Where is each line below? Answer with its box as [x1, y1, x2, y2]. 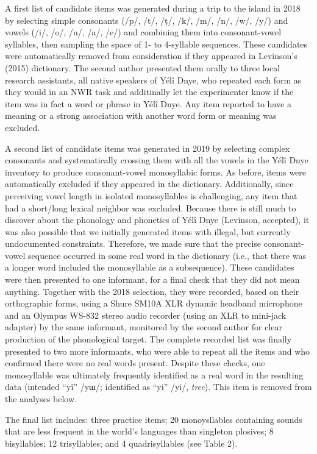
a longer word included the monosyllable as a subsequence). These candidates [5, 261, 294, 274]
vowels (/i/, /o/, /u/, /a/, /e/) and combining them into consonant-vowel [5, 26, 282, 38]
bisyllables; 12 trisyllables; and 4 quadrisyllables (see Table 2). [5, 436, 238, 449]
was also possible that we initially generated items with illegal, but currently [5, 225, 291, 238]
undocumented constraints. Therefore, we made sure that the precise [5, 237, 262, 250]
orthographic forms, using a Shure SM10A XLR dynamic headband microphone [5, 297, 302, 310]
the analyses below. [5, 392, 77, 405]
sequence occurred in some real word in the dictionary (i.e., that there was [28, 249, 306, 261]
